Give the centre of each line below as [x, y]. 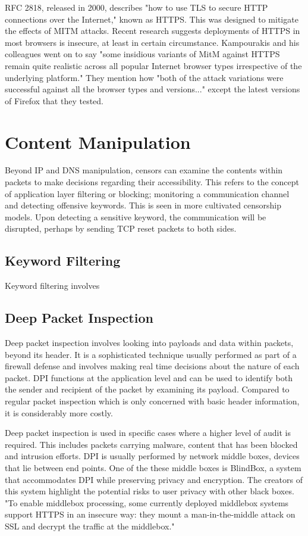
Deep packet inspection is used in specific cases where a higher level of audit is [148, 433]
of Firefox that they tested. [54, 100]
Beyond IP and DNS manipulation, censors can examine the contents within [144, 170]
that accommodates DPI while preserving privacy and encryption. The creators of [154, 479]
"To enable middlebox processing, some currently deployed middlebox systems [147, 502]
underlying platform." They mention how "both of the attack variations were [144, 77]
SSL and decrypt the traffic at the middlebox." [90, 526]
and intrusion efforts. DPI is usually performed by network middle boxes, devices [152, 456]
